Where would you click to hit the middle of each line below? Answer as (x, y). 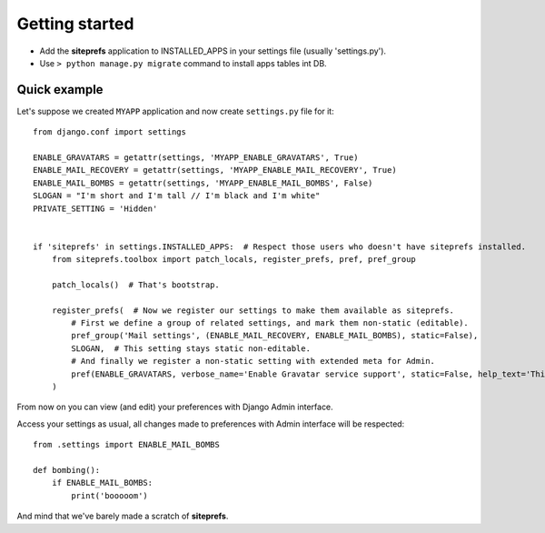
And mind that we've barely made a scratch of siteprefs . (123, 516)
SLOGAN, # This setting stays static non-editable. (191, 348)
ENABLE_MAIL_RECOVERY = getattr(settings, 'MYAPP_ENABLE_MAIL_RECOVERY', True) (215, 170)
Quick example (60, 90)
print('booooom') (110, 495)
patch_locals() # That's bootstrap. (135, 285)
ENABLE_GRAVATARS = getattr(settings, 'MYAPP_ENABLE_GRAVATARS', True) (196, 158)
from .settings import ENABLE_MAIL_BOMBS (126, 445)
